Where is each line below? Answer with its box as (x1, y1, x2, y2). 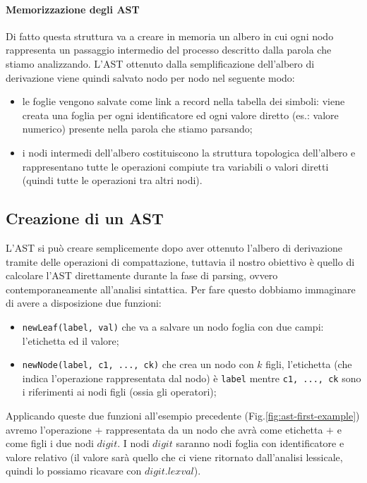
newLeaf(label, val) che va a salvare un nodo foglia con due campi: (22, 319, 324, 334)
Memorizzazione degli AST (6, 1, 140, 16)
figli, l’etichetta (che (265, 357, 352, 372)
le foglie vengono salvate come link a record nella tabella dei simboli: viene (22, 94, 345, 109)
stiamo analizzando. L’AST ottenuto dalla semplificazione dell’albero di (6, 56, 315, 71)
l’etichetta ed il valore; (22, 333, 119, 348)
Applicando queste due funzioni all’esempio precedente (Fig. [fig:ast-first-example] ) (6, 408, 360, 423)
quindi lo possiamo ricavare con (6, 463, 142, 478)
